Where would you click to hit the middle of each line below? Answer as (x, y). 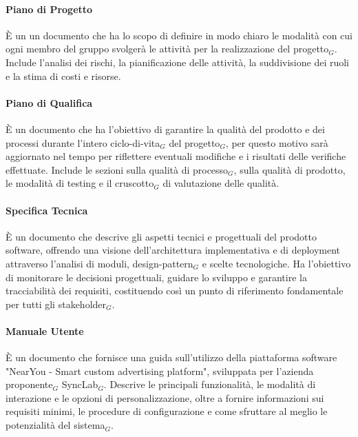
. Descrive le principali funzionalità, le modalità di (210, 384)
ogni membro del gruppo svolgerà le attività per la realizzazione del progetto (167, 49)
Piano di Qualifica (49, 102)
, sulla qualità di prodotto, (289, 169)
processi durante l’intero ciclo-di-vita (83, 142)
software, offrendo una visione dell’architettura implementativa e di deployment (173, 250)
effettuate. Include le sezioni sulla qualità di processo (117, 169)
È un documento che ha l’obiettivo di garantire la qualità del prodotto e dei (165, 129)
